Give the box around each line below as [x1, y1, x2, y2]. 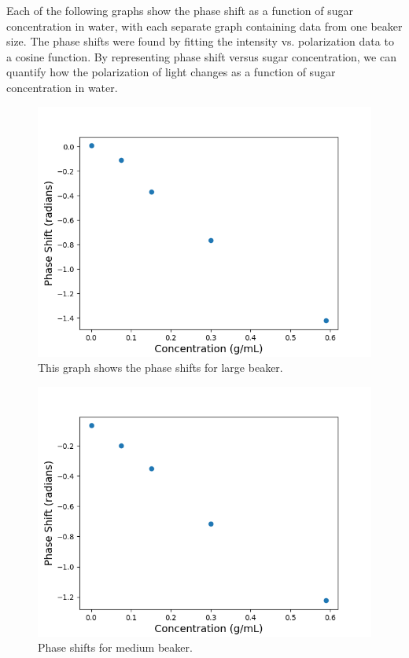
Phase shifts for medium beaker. [38, 639, 193, 656]
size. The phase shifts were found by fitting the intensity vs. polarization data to [6, 33, 394, 50]
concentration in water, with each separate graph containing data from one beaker [6, 17, 403, 34]
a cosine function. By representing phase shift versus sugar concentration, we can [6, 48, 396, 64]
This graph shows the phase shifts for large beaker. [38, 359, 283, 376]
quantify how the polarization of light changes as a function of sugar [6, 64, 336, 80]
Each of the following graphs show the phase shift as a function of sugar [6, 2, 353, 18]
